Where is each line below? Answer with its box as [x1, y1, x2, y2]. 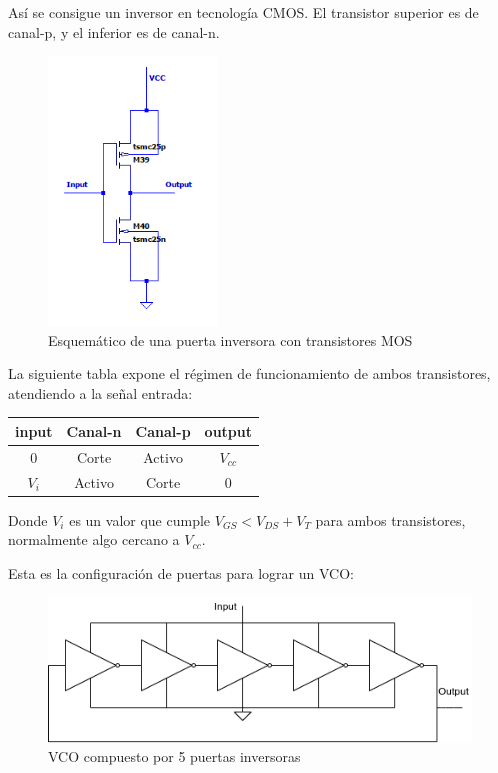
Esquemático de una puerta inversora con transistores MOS [48, 329, 413, 350]
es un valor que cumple [69, 509, 211, 530]
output [204, 420, 252, 441]
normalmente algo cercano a [8, 529, 180, 550]
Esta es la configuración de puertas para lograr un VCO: [8, 562, 354, 583]
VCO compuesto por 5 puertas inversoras [48, 746, 301, 767]
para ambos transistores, [315, 509, 466, 530]
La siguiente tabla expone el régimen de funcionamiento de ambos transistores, [8, 363, 491, 384]
